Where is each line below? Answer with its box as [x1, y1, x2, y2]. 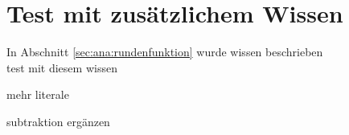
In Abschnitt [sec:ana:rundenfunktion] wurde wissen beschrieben [6, 43, 323, 60]
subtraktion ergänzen [6, 112, 110, 129]
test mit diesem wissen [6, 59, 117, 76]
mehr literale [6, 86, 69, 103]
